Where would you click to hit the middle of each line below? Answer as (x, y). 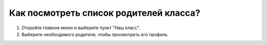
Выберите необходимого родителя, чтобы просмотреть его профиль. (95, 34)
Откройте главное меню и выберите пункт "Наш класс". (81, 28)
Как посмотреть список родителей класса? (105, 13)
